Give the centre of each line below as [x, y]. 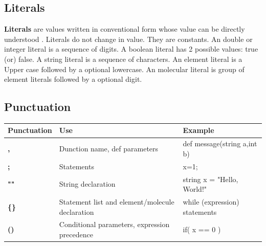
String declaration [87, 184]
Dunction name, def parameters [109, 149]
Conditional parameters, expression [114, 224]
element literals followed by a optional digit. [73, 79]
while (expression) [211, 202]
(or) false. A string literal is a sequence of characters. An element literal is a [123, 59]
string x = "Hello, [210, 179]
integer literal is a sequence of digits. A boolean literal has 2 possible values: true [131, 49]
